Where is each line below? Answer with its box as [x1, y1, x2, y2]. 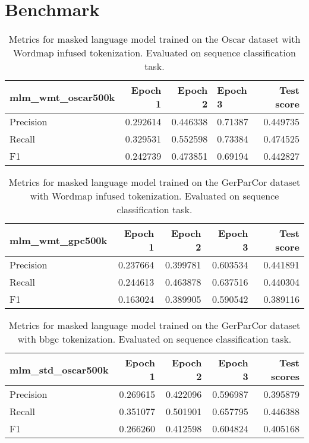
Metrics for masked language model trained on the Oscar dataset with [8, 32, 301, 46]
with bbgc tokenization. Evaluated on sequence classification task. [17, 332, 292, 346]
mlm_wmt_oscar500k [10, 90, 115, 104]
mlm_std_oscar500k [10, 362, 109, 376]
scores [271, 369, 299, 384]
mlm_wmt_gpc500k [10, 233, 108, 247]
